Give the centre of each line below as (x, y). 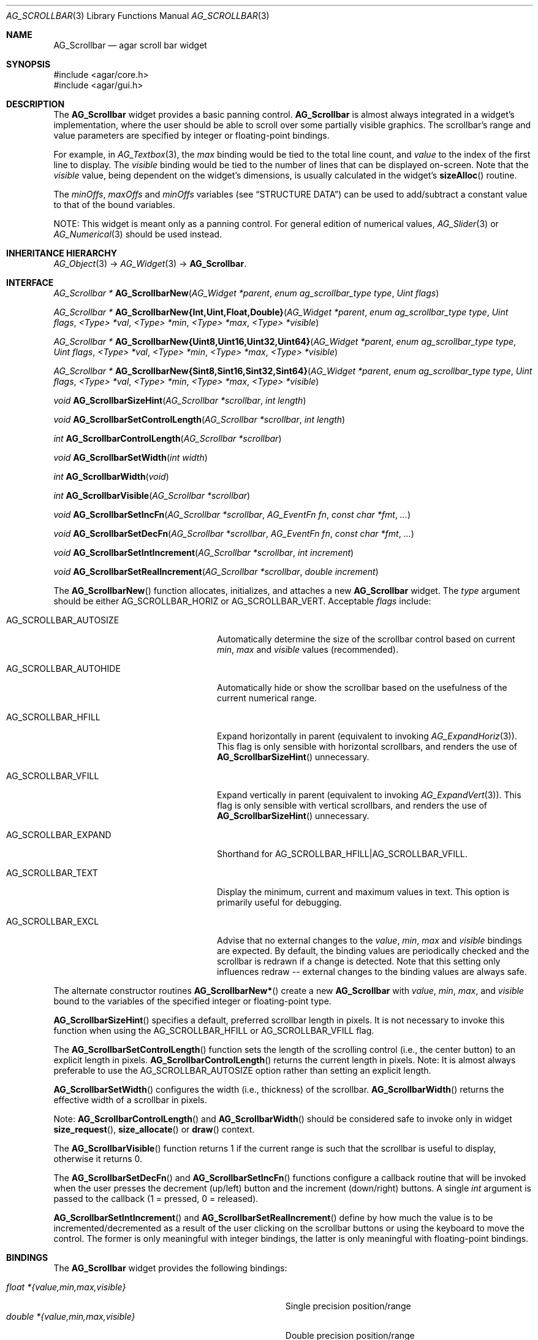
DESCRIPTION (36, 104)
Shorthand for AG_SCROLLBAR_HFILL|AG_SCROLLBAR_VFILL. (342, 854)
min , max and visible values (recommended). (308, 649)
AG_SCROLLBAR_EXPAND (59, 835)
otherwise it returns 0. (98, 1159)
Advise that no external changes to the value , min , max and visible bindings (369, 940)
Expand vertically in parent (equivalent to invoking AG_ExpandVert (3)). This (369, 795)
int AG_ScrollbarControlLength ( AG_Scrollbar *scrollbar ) (168, 438)
